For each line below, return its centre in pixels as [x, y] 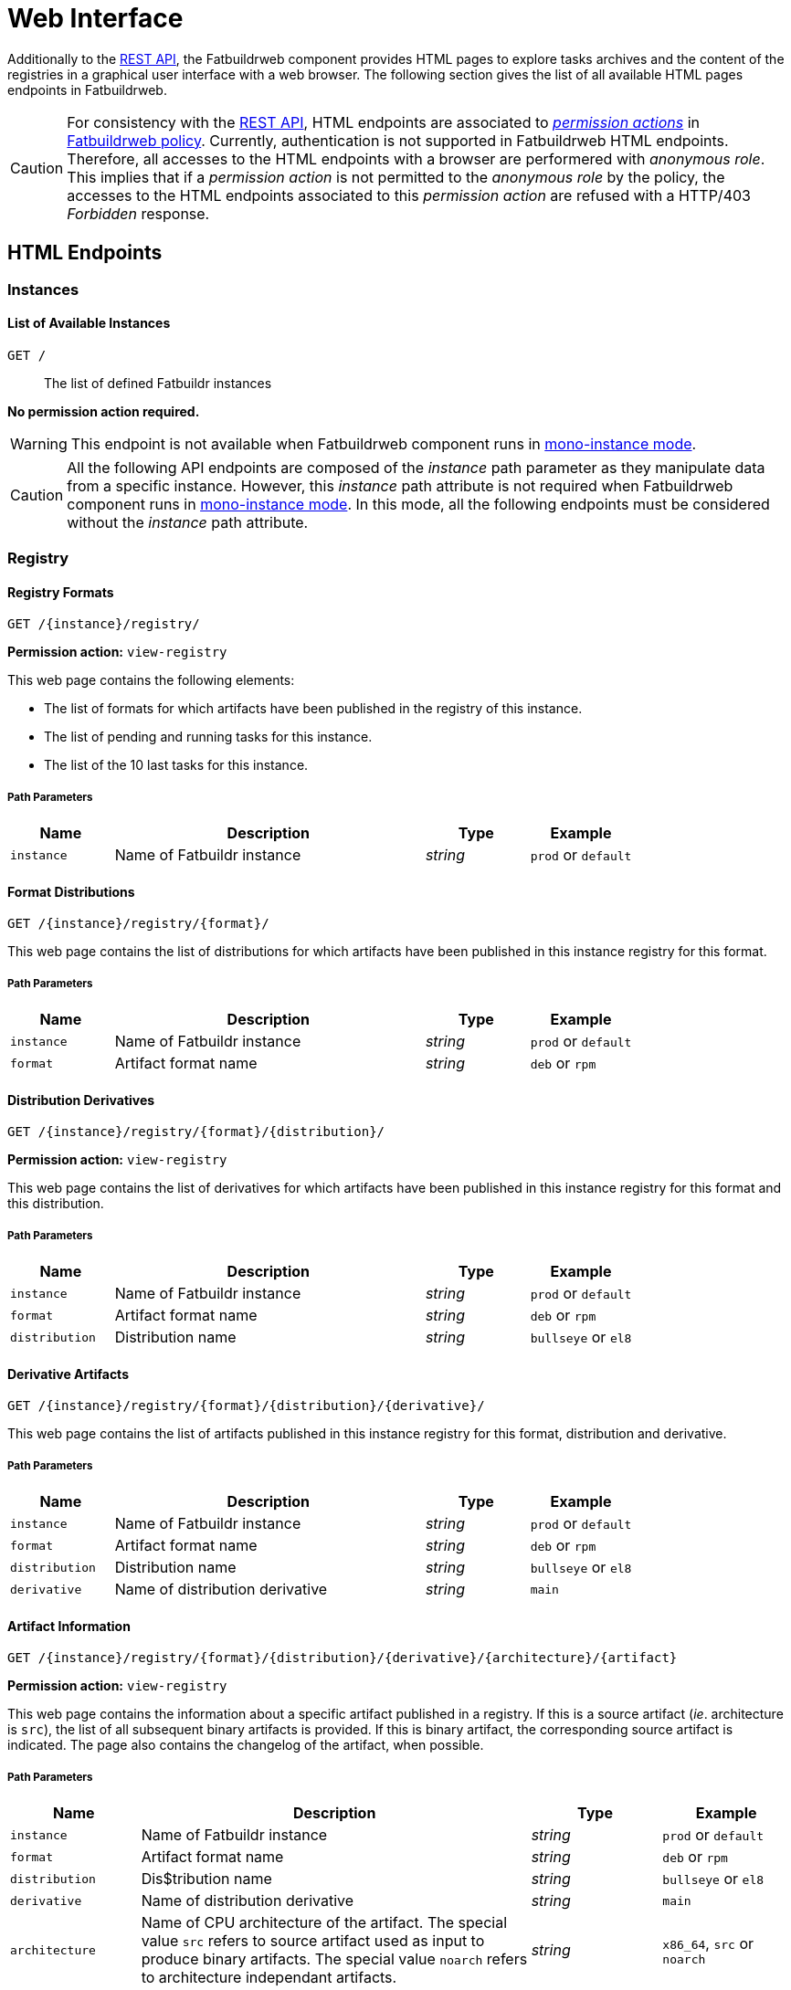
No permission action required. [104, 411]
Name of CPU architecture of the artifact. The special [324, 1923]
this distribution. [56, 1204]
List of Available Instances [89, 323]
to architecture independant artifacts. [269, 1978]
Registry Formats [61, 592]
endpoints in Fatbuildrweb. [87, 89]
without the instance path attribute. [188, 522]
